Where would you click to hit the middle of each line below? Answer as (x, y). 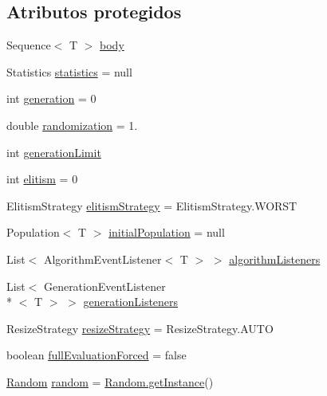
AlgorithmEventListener (102, 259)
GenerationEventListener (104, 286)
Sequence (29, 45)
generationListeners (131, 302)
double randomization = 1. (72, 125)
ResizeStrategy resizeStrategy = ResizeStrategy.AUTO (140, 328)
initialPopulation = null (167, 232)
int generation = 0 (51, 98)
